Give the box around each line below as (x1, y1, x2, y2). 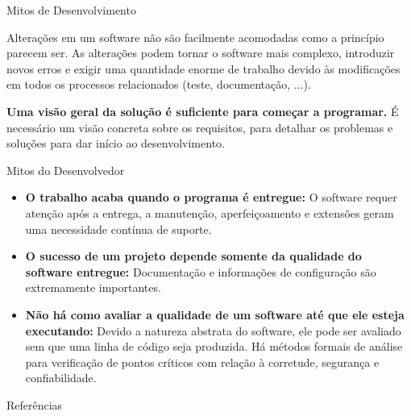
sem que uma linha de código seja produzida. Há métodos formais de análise (25, 338, 403, 355)
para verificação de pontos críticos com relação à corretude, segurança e (25, 353, 380, 370)
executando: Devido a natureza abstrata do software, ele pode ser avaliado (25, 322, 401, 339)
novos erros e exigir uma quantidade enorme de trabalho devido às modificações (6, 60, 401, 77)
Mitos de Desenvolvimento (6, 2, 136, 18)
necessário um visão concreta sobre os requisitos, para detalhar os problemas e (6, 119, 393, 135)
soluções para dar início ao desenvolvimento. (6, 135, 225, 152)
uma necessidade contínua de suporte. (25, 220, 212, 237)
